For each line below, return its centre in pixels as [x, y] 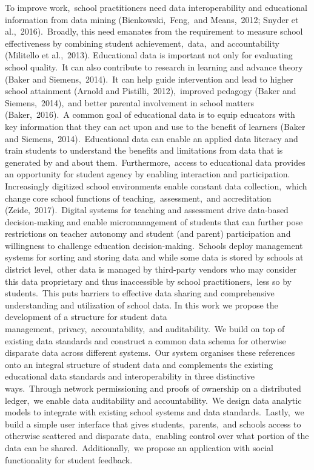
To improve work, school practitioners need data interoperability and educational [156, 7]
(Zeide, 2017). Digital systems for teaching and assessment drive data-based [147, 210]
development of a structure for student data [86, 317]
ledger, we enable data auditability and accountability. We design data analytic [153, 400]
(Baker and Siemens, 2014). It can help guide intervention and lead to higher [149, 79]
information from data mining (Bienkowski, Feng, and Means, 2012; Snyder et [152, 19]
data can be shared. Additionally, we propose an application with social [139, 447]
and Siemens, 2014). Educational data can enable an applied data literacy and [152, 138]
